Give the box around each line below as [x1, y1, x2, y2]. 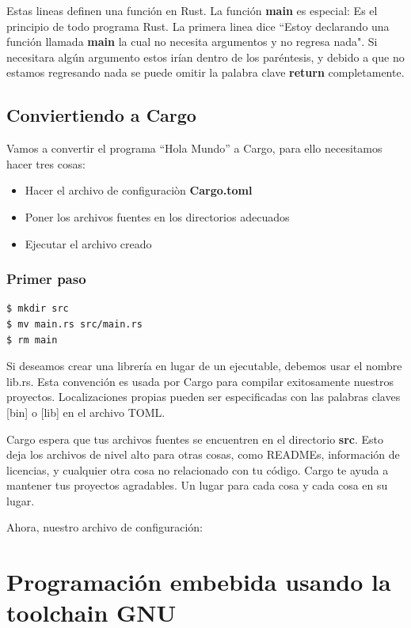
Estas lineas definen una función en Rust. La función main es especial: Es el [6, 2, 378, 18]
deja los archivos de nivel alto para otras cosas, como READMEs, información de [6, 446, 400, 463]
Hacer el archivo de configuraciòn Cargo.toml [25, 182, 253, 199]
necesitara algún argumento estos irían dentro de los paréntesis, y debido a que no [6, 48, 405, 65]
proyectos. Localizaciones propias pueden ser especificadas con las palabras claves [6, 388, 401, 405]
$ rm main [6, 334, 58, 346]
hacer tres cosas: [6, 155, 86, 172]
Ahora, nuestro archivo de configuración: [6, 519, 203, 535]
